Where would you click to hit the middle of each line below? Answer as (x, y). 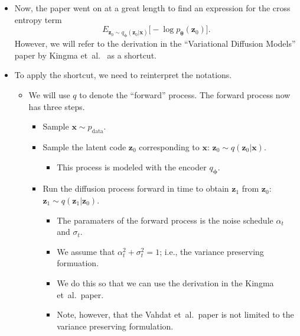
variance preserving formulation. (115, 326)
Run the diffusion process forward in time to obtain (136, 188)
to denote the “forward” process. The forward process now (185, 95)
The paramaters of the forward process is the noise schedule (165, 220)
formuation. (78, 263)
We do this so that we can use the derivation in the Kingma (165, 282)
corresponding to (169, 147)
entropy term (38, 19)
